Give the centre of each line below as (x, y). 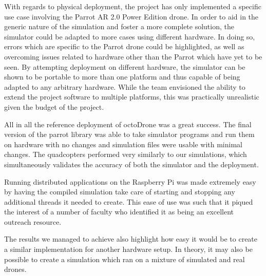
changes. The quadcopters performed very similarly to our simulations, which (126, 154)
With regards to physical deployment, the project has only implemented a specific (133, 6)
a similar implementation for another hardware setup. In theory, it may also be (128, 249)
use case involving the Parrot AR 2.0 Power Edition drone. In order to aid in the (131, 16)
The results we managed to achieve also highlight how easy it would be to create (131, 239)
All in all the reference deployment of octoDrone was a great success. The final (128, 124)
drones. (15, 269)
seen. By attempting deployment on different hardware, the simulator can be (125, 66)
